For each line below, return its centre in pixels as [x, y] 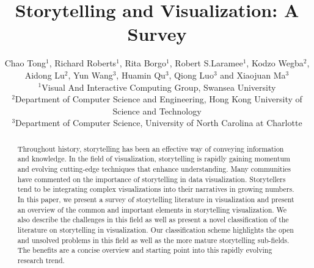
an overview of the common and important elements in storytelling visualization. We [152, 209]
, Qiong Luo [191, 75]
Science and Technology [157, 111]
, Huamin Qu [141, 75]
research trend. [41, 260]
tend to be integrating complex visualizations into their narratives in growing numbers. [156, 189]
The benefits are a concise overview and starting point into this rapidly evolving [145, 250]
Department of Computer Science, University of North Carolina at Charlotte [159, 123]
